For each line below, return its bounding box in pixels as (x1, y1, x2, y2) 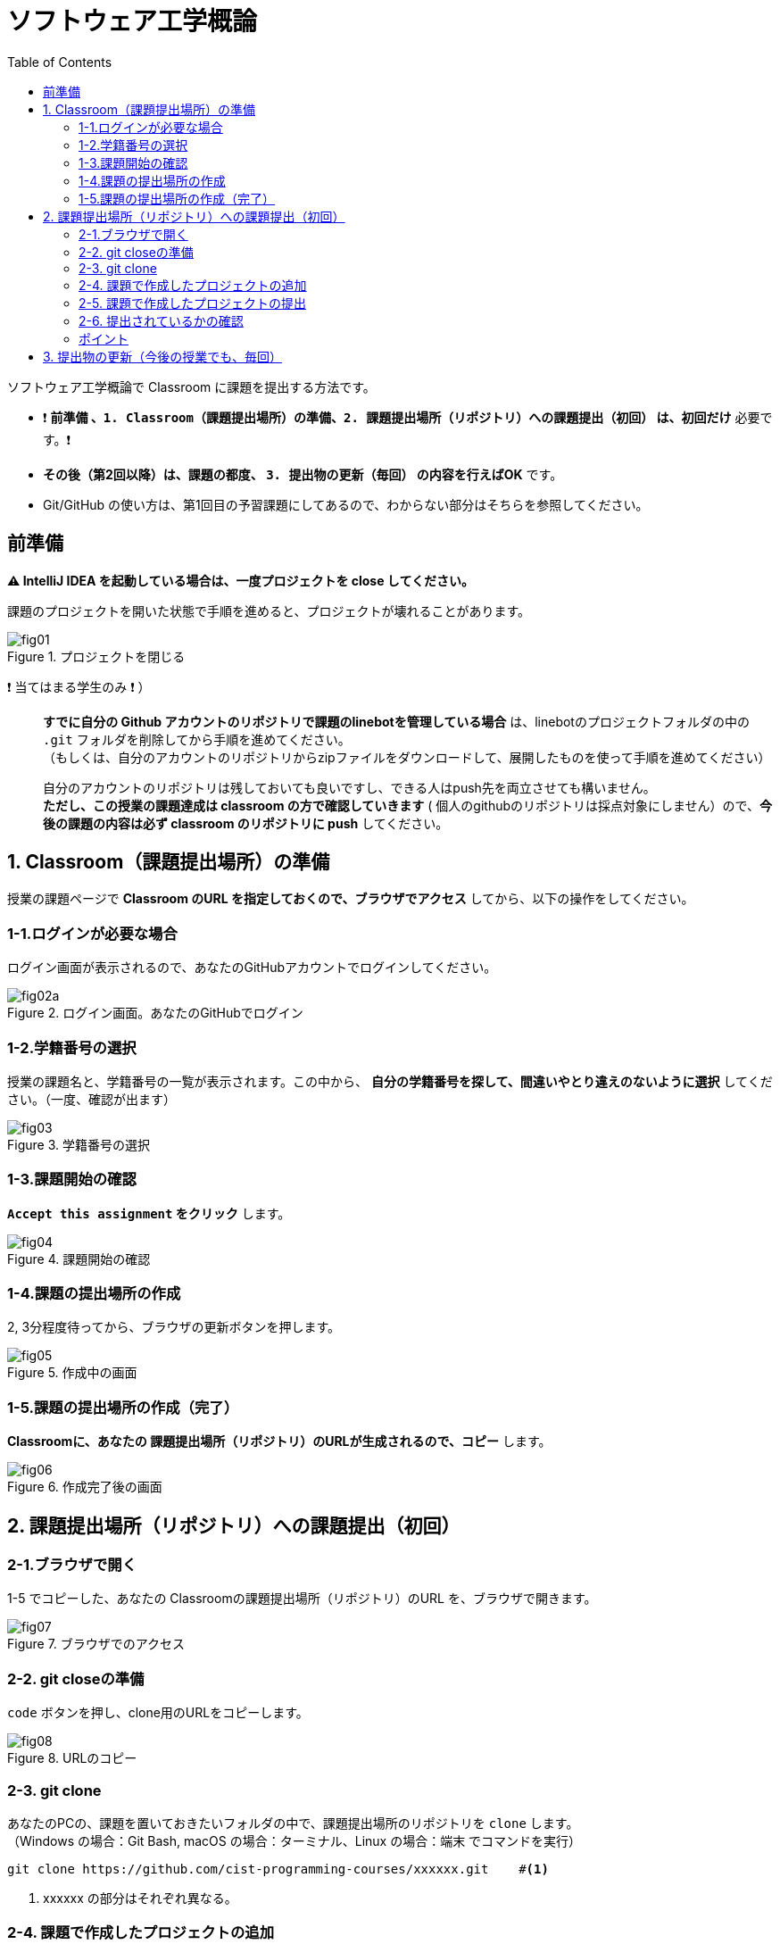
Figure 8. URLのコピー (7, 1750, 137, 1766)
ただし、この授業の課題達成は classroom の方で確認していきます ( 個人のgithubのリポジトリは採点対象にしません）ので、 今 (43, 797, 773, 813)
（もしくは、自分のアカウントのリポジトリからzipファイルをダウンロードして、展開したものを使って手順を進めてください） (43, 749, 771, 765)
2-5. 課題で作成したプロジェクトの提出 (79, 295, 306, 311)
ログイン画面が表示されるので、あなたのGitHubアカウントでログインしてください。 (7, 960, 497, 976)
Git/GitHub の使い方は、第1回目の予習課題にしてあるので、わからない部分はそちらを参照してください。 (43, 496, 649, 512)
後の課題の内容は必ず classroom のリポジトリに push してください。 (43, 815, 449, 831)
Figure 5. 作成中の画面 (7, 1365, 137, 1381)
